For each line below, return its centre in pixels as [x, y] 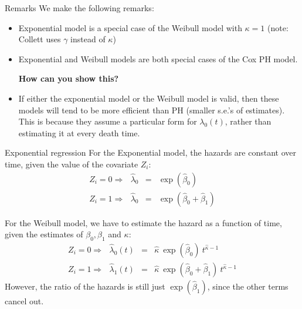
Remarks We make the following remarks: [79, 8]
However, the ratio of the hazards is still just [85, 286]
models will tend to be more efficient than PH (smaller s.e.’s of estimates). [152, 110]
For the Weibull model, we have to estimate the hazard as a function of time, [143, 222]
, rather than [248, 121]
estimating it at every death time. [79, 132]
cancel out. [24, 301]
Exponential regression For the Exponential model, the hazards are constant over [150, 152]
